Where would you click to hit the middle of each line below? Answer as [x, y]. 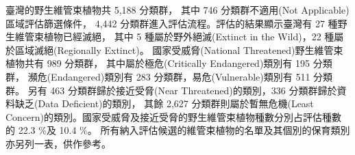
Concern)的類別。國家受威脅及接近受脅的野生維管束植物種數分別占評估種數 [174, 116]
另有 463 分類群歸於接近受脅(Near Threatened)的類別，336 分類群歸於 [182, 90]
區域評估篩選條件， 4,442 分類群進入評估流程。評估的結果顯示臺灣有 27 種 [172, 23]
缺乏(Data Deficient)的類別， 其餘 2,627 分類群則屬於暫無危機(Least [164, 103]
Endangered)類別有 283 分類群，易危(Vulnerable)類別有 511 [181, 76]
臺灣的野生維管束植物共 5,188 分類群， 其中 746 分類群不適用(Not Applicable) [177, 10]
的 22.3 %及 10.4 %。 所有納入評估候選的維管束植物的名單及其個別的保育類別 [178, 130]
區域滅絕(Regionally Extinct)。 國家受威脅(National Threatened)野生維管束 [179, 50]
